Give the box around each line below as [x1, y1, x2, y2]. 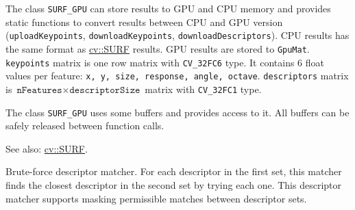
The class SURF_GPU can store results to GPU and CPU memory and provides [5, 1, 331, 15]
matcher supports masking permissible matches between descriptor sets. [5, 191, 307, 205]
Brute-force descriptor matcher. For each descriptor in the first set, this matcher [5, 164, 342, 179]
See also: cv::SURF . [5, 141, 88, 155]
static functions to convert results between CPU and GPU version [5, 14, 283, 29]
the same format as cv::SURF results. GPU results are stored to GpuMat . [5, 41, 310, 55]
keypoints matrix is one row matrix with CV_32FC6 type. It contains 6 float [5, 55, 324, 69]
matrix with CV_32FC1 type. [145, 81, 262, 96]
